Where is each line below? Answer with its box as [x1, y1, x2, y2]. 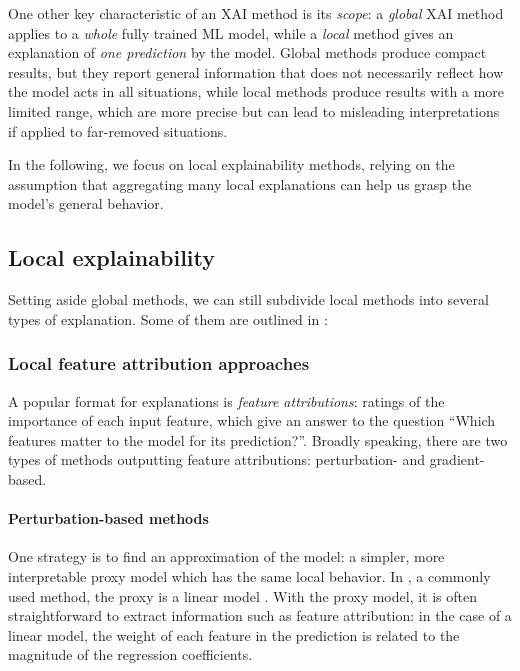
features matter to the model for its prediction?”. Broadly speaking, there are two [8, 429, 508, 450]
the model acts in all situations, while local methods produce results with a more [8, 81, 505, 102]
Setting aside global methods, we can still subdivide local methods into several [8, 289, 489, 310]
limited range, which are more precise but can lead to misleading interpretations [8, 100, 500, 121]
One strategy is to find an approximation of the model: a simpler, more [8, 546, 445, 567]
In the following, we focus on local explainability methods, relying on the [8, 154, 455, 175]
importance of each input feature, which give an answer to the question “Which [8, 410, 496, 431]
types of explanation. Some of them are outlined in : [8, 308, 328, 329]
